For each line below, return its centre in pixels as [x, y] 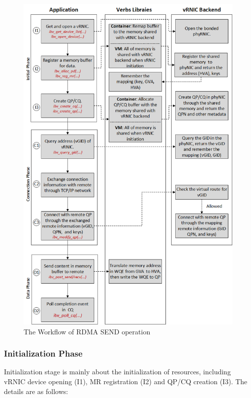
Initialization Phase [43, 353]
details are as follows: [36, 391]
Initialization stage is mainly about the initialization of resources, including [117, 372]
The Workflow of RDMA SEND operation [87, 331]
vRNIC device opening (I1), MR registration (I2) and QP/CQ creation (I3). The [126, 381]
